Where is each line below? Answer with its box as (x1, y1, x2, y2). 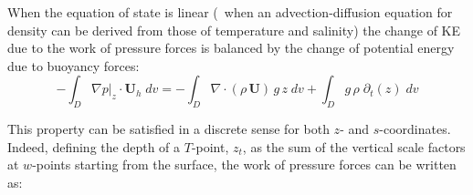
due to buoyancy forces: (7, 56, 140, 75)
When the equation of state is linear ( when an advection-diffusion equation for (7, 3, 453, 21)
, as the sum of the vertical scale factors (242, 137, 466, 156)
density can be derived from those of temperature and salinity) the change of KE (7, 20, 461, 39)
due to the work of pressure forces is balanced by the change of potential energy (7, 38, 455, 57)
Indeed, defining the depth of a (7, 137, 181, 156)
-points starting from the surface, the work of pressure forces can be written (32, 155, 457, 174)
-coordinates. (379, 119, 451, 139)
